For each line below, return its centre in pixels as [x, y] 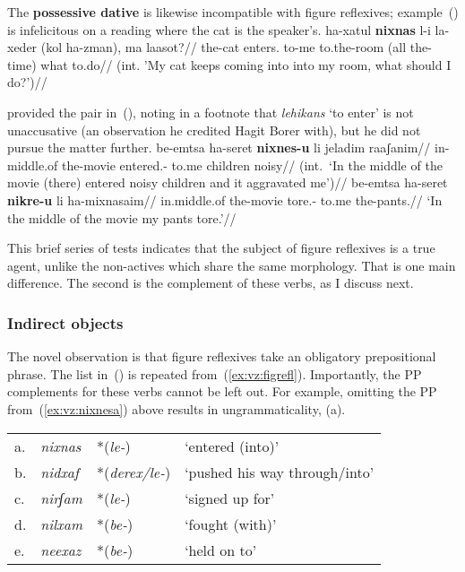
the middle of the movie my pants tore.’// [122, 217]
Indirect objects [65, 322]
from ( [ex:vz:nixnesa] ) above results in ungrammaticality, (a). [177, 408]
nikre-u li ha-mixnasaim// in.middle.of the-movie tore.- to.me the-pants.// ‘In [225, 199]
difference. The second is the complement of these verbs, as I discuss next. [211, 283]
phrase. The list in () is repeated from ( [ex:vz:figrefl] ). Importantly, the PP [215, 373]
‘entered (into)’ [232, 446]
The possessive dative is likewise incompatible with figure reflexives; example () [233, 12]
